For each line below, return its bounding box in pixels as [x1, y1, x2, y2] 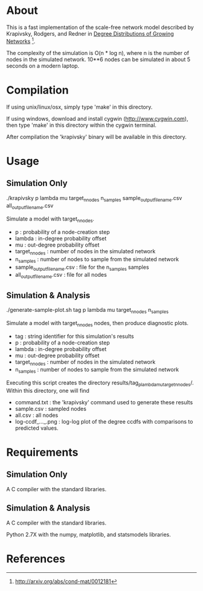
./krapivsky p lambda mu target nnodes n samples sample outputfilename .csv [6, 194, 182, 203]
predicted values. [14, 424, 59, 431]
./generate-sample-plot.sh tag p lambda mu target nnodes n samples [6, 306, 169, 315]
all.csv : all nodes [14, 412, 59, 419]
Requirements [6, 445, 79, 459]
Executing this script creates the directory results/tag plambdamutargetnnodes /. [6, 379, 195, 387]
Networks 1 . [6, 36, 36, 45]
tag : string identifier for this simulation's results [14, 332, 134, 340]
